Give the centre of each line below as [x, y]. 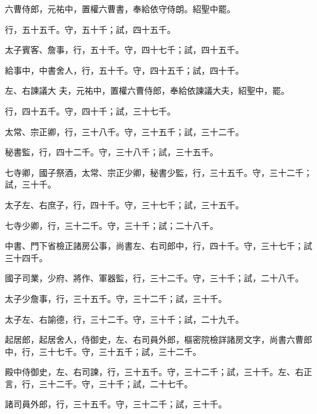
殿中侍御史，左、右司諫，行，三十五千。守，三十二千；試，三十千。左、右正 [158, 372]
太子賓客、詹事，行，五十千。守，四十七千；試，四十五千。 [124, 50]
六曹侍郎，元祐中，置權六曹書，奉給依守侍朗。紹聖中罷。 [120, 9]
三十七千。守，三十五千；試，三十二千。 [120, 351]
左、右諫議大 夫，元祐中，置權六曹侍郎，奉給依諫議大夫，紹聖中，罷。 [147, 90]
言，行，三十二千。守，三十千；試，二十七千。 [99, 383]
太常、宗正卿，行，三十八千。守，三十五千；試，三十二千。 [124, 131]
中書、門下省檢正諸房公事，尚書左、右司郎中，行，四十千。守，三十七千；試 [158, 246]
